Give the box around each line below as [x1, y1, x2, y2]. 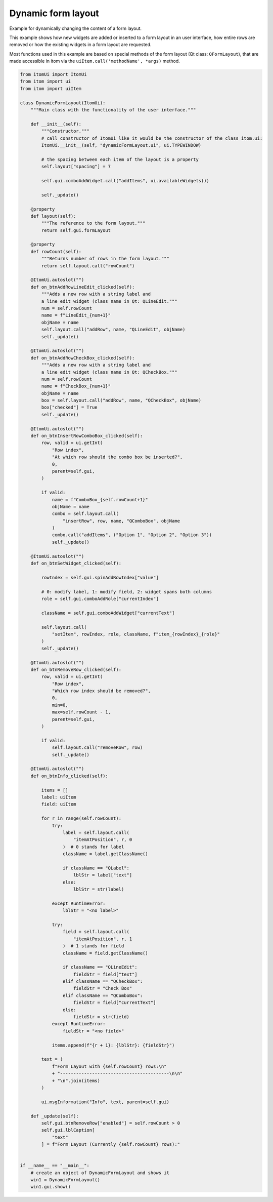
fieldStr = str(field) [73, 1014, 130, 1020]
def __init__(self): [30, 121, 82, 127]
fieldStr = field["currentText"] [73, 1000, 156, 1006]
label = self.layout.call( [62, 829, 130, 835]
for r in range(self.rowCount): [41, 816, 121, 821]
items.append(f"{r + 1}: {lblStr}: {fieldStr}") [52, 1042, 175, 1048]
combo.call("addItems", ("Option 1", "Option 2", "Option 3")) [52, 532, 212, 538]
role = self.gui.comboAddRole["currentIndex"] [41, 596, 159, 602]
